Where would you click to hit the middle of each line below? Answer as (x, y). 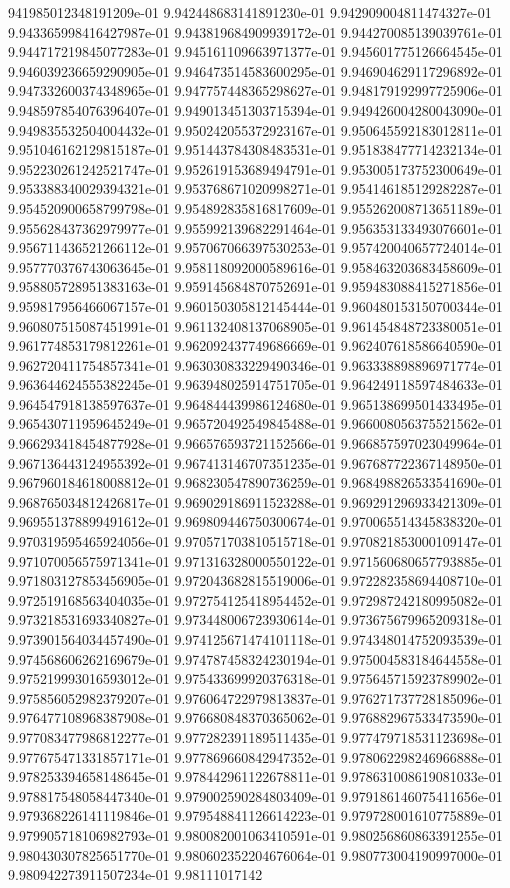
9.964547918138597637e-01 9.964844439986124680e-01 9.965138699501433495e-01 (255, 403)
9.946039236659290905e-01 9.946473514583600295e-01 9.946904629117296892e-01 (255, 70)
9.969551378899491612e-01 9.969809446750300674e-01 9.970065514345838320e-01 (255, 521)
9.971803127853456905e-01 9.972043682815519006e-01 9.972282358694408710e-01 (255, 580)
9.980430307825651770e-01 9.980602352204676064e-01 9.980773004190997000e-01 (255, 854)
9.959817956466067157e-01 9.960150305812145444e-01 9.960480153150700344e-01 (255, 305)
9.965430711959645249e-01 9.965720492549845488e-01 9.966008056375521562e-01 (255, 423)
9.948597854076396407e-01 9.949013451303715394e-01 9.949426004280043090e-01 (255, 109)
